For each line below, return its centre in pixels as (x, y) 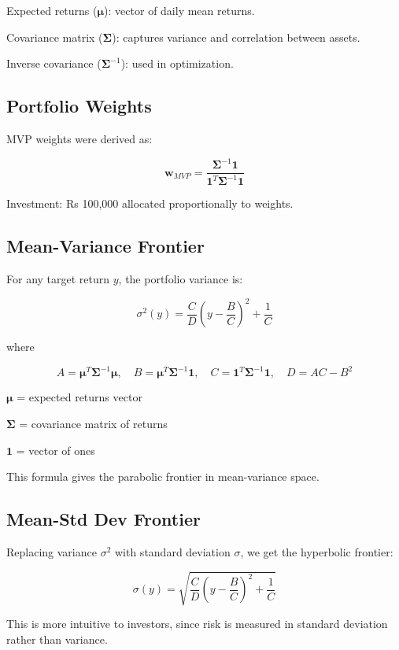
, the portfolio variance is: (181, 279)
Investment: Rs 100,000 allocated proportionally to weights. (150, 203)
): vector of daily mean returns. (179, 10)
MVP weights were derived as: (79, 138)
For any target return (58, 279)
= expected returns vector (79, 397)
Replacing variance (52, 552)
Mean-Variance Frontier (105, 246)
